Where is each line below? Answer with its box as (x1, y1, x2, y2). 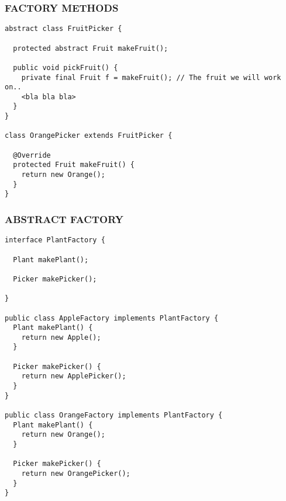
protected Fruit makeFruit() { (13, 161, 135, 169)
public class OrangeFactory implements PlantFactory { (5, 411, 223, 420)
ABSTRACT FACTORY (5, 211, 123, 226)
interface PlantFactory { (5, 236, 105, 245)
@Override (13, 151, 51, 159)
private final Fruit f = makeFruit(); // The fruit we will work (21, 73, 281, 82)
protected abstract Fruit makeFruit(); (13, 44, 168, 53)
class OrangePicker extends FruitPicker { (5, 131, 173, 140)
